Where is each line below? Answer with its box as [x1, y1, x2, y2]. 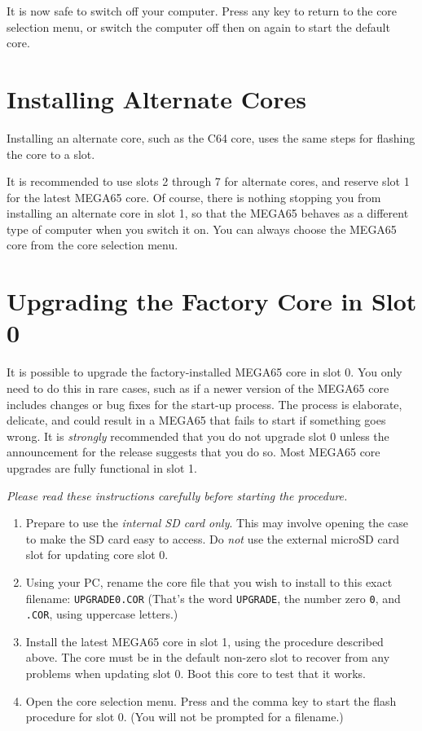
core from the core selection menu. [7, 236, 178, 253]
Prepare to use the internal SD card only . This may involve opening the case [25, 514, 408, 531]
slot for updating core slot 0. [25, 546, 169, 563]
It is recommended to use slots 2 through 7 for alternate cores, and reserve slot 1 [7, 173, 410, 190]
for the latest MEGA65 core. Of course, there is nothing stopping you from [7, 188, 381, 205]
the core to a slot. [7, 145, 95, 162]
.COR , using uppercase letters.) [25, 605, 178, 623]
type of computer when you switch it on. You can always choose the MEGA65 [7, 220, 397, 237]
